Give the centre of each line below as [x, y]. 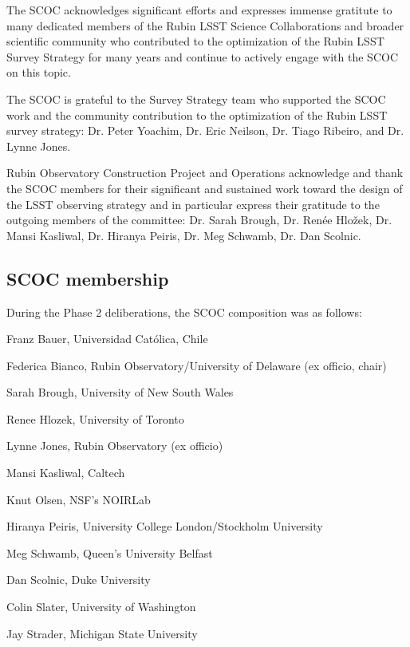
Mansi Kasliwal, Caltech [66, 473]
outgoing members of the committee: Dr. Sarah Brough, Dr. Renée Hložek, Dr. [199, 220]
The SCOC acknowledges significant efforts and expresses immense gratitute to [199, 10]
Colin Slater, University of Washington [101, 607]
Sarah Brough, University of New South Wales [120, 392]
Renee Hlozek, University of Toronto [95, 418]
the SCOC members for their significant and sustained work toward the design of [205, 188]
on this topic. [39, 72]
